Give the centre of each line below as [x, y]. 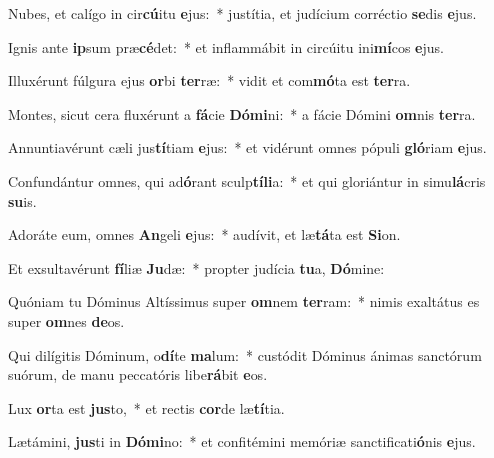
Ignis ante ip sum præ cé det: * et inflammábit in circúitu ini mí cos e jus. [226, 46]
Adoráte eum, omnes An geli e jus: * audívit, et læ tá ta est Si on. [204, 234]
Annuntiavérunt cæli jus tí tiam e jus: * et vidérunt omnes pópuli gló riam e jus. [247, 147]
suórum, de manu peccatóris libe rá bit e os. [138, 374]
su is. [22, 200]
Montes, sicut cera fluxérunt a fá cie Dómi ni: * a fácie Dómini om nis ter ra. [242, 113]
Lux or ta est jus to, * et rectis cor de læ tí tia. [146, 407]
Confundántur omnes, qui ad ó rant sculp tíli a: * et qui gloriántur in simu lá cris [247, 180]
